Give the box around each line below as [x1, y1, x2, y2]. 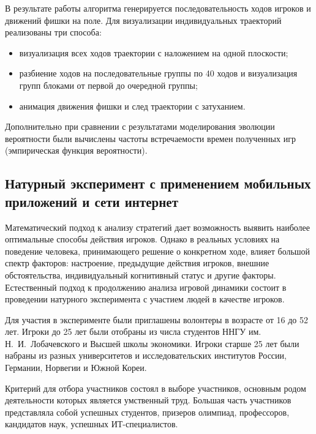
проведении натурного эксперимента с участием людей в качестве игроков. [5, 293, 285, 305]
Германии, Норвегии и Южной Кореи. [5, 361, 147, 374]
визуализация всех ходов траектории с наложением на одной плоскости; [19, 46, 288, 59]
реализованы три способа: [5, 26, 102, 39]
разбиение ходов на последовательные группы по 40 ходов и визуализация [19, 67, 298, 80]
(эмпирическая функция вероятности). [5, 144, 148, 157]
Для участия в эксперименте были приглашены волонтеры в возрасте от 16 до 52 [5, 313, 308, 326]
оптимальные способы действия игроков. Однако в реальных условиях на [5, 233, 280, 245]
